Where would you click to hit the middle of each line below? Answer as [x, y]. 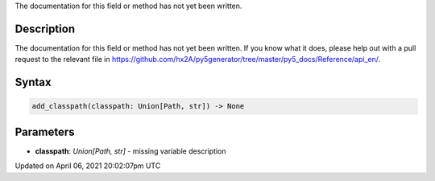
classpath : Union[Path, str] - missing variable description [130, 151]
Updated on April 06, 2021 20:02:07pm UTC [88, 166]
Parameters [45, 132]
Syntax [33, 82]
